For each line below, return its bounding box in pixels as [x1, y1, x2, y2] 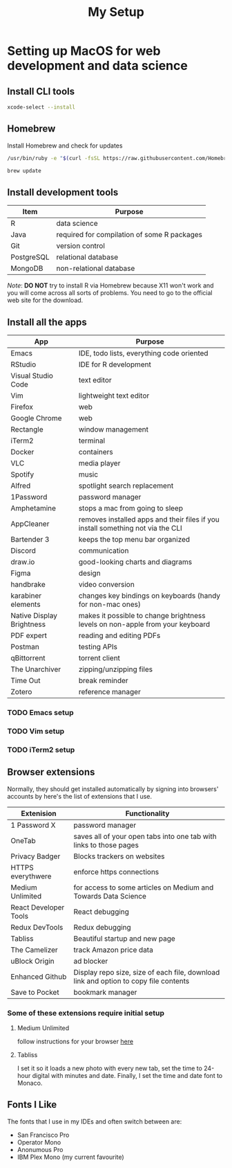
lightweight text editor [78, 391, 150, 400]
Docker [10, 448, 35, 457]
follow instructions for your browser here [17, 1037, 133, 1045]
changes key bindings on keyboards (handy [78, 591, 221, 601]
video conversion [78, 580, 135, 590]
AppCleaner [10, 519, 50, 529]
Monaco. [17, 1079, 43, 1087]
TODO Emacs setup [7, 707, 74, 717]
